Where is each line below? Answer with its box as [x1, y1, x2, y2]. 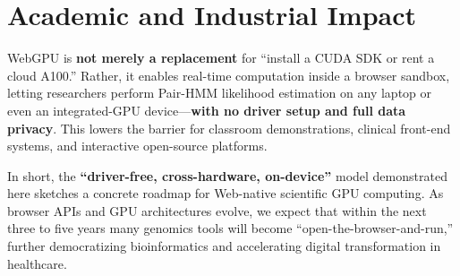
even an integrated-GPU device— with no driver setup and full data [7, 100, 406, 119]
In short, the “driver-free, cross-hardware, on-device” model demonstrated [7, 166, 447, 185]
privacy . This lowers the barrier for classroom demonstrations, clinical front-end [7, 118, 451, 137]
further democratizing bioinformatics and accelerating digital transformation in [7, 237, 441, 255]
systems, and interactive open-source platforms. [7, 136, 268, 155]
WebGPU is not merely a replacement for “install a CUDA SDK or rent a [7, 48, 435, 67]
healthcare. [7, 254, 67, 272]
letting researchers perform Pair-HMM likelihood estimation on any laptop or [7, 83, 432, 102]
